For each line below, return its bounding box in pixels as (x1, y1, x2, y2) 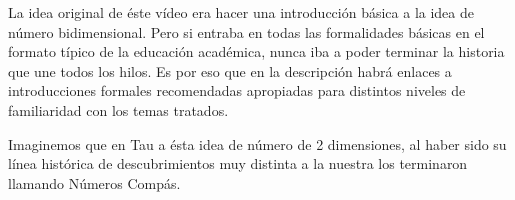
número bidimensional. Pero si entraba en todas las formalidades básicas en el (8, 21, 485, 42)
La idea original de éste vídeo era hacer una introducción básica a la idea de (8, 2, 474, 22)
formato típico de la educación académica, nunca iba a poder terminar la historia (8, 41, 505, 62)
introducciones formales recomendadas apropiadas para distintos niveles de (8, 80, 466, 101)
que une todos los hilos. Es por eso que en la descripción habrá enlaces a (8, 60, 452, 81)
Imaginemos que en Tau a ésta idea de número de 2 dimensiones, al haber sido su (8, 133, 507, 154)
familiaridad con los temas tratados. (8, 99, 229, 120)
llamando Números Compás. (8, 172, 181, 193)
